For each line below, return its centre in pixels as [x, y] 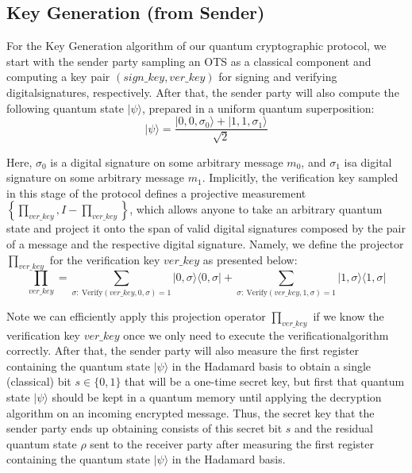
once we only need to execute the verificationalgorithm [256, 335]
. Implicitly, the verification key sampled [300, 177]
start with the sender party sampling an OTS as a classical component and [189, 61]
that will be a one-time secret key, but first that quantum [265, 381]
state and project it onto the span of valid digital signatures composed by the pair [206, 228]
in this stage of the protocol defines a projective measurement [156, 192]
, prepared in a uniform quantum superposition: [258, 108]
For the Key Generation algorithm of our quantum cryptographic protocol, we [196, 46]
